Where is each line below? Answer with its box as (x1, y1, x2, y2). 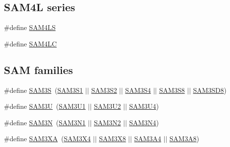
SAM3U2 (93, 101, 121, 111)
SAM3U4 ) (129, 101, 159, 111)
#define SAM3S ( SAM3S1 (4, 85, 83, 95)
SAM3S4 (125, 85, 151, 95)
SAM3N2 (93, 117, 121, 127)
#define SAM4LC (4, 38, 57, 48)
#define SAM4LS (4, 22, 56, 32)
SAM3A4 (134, 133, 161, 144)
